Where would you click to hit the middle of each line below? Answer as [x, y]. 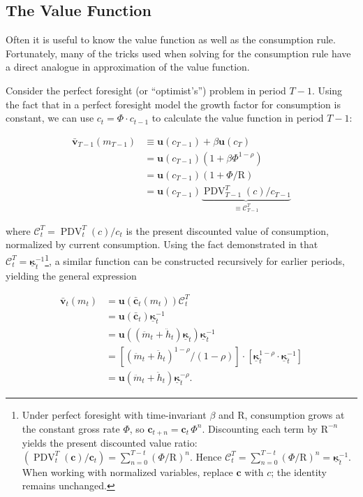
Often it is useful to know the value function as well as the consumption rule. [171, 39]
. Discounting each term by [260, 428]
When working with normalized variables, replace [127, 471]
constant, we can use [50, 118]
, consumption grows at [295, 415]
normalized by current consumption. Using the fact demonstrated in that [162, 244]
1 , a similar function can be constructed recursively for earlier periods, [195, 259]
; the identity [299, 471]
